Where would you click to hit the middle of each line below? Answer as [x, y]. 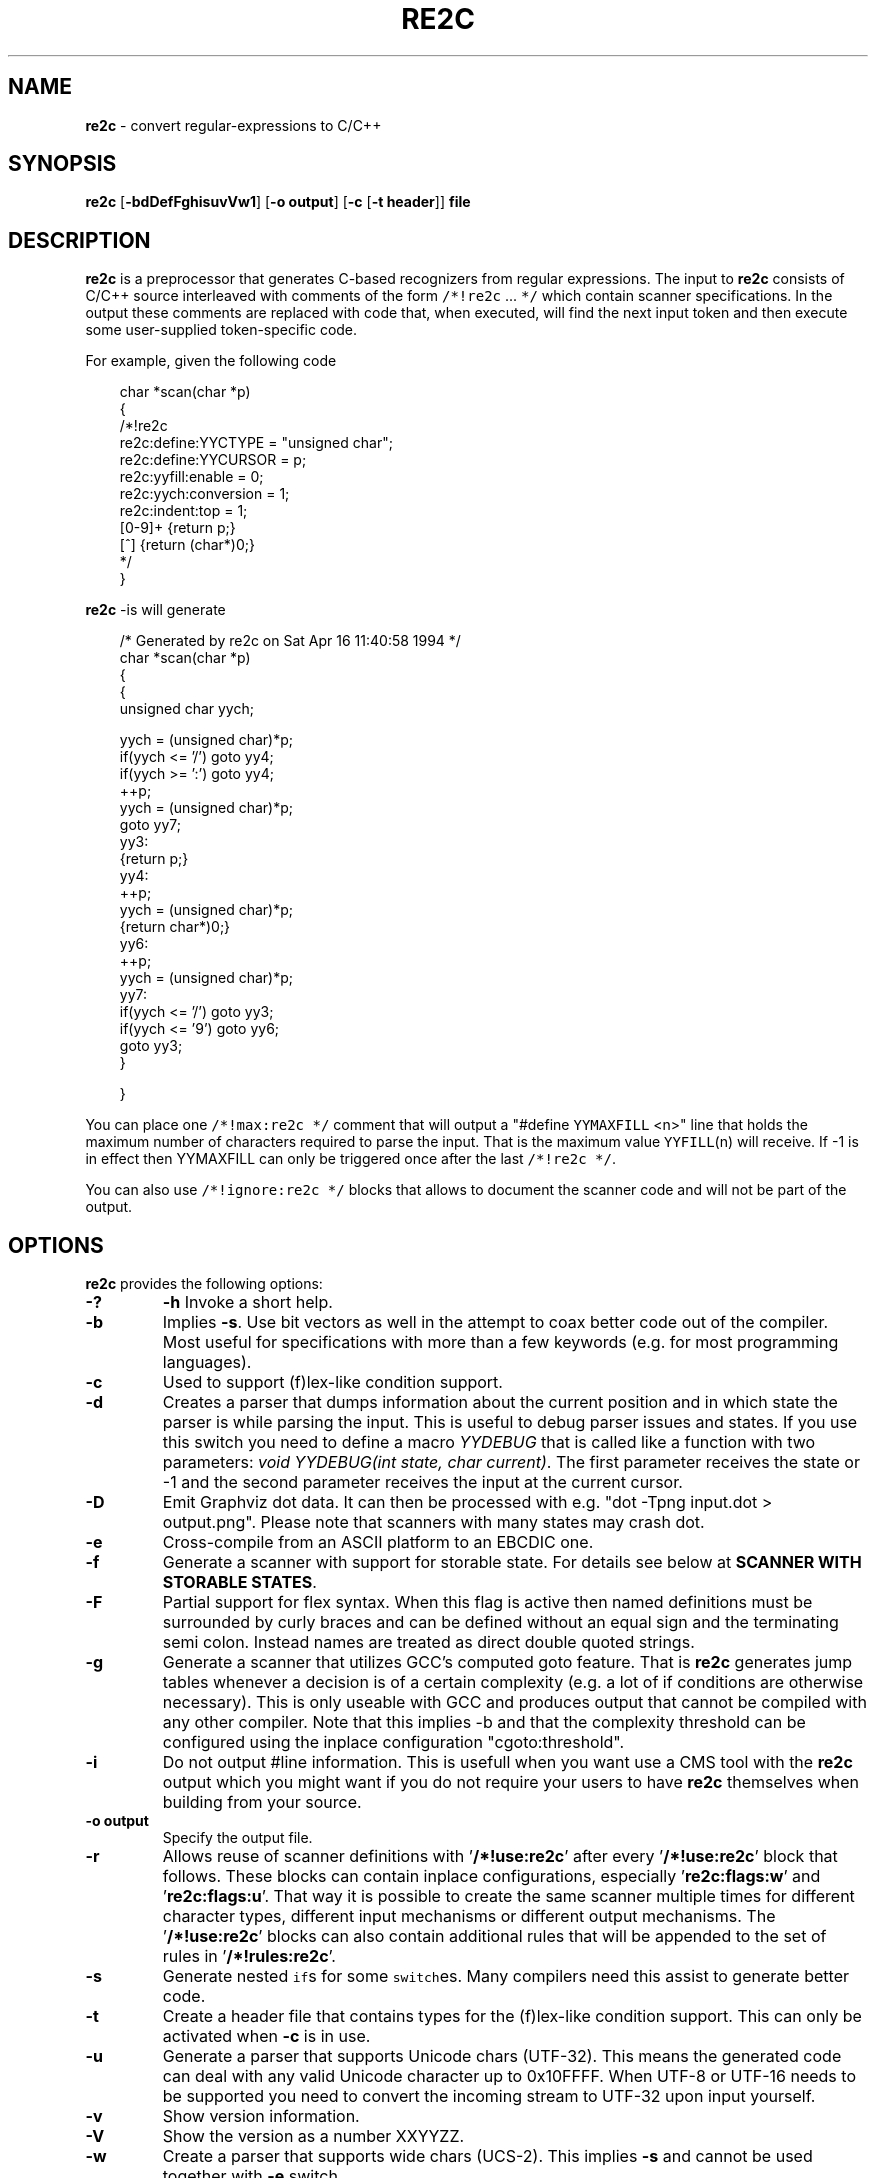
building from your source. [262, 1802]
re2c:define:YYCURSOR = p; [213, 460]
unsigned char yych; [186, 709]
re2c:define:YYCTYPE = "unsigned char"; [256, 443]
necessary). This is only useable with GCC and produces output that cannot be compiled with [514, 1702]
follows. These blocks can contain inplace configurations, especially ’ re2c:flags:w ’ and [491, 1876]
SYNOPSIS [62, 164]
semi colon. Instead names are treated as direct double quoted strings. [428, 1642]
